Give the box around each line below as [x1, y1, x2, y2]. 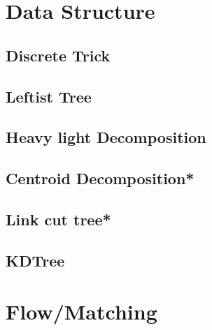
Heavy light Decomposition [6, 126, 206, 148]
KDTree [6, 249, 65, 271]
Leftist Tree [6, 85, 92, 107]
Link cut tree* [6, 208, 111, 230]
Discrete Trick [6, 44, 111, 66]
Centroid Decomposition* [6, 167, 195, 189]
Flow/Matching [6, 297, 157, 326]
